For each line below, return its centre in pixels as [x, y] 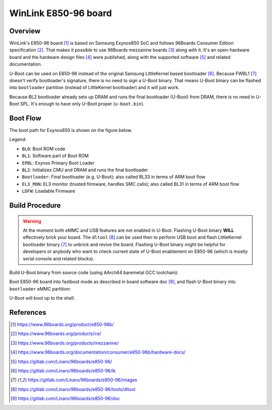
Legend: [18, 140]
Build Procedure [35, 206]
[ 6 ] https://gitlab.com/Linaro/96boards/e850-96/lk [63, 371]
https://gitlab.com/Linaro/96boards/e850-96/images [83, 380]
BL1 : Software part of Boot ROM [55, 156]
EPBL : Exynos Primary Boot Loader [58, 163]
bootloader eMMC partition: [40, 289]
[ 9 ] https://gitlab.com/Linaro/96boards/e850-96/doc [65, 398]
